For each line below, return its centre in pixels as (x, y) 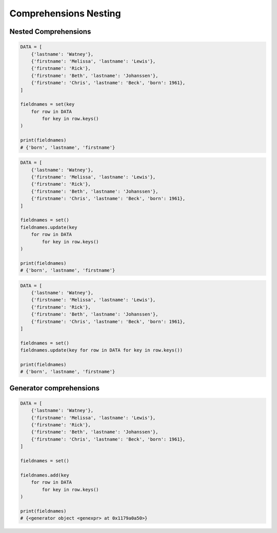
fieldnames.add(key (45, 475)
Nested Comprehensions (50, 32)
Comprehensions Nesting (65, 13)
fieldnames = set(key (47, 104)
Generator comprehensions (55, 388)
